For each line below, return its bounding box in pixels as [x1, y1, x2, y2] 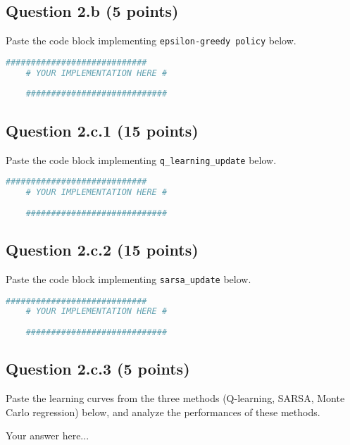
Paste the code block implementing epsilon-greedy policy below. [6, 33, 296, 48]
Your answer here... [6, 428, 89, 443]
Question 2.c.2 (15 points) [6, 239, 199, 261]
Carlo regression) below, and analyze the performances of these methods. [6, 404, 320, 419]
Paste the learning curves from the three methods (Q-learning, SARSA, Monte [6, 391, 345, 406]
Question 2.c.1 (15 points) [6, 119, 199, 141]
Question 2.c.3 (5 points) [6, 358, 190, 380]
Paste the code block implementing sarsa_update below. [6, 271, 251, 286]
